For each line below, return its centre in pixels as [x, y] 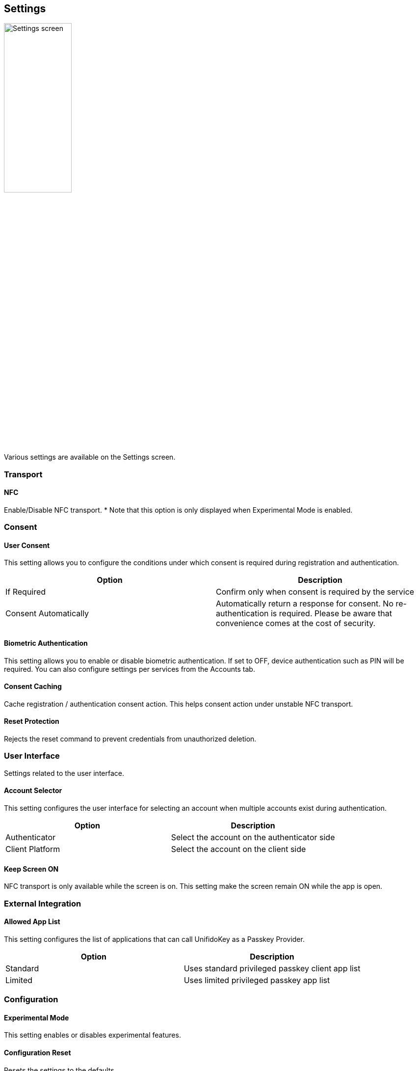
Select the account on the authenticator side [253, 838]
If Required [26, 592]
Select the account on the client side [238, 849]
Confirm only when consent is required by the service [315, 592]
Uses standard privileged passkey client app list [272, 968]
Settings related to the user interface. [64, 773]
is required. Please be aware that [331, 614]
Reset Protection [32, 721]
